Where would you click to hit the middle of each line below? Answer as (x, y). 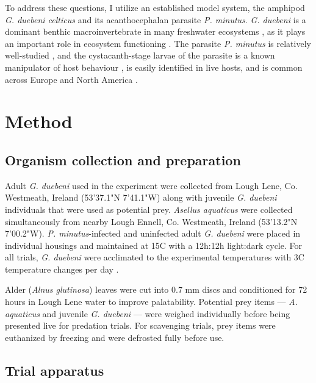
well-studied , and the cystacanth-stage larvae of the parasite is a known (140, 55)
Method (39, 121)
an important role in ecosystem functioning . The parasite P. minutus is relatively (158, 43)
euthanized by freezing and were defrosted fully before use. (115, 337)
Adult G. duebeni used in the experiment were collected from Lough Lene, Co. (151, 185)
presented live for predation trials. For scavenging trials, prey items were (140, 325)
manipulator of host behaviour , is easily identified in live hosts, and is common (154, 67)
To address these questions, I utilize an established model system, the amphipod (155, 7)
